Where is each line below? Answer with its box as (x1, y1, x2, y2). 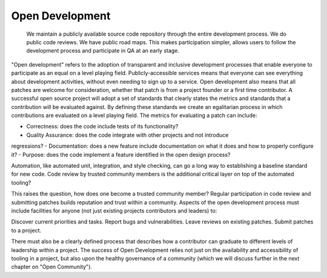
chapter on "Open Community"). (11, 263, 92, 271)
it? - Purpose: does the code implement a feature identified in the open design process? (11, 151, 231, 158)
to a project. (11, 227, 42, 234)
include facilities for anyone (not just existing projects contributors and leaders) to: (11, 207, 217, 214)
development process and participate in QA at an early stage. (26, 47, 180, 55)
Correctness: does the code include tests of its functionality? (26, 123, 179, 130)
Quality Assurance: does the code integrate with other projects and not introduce (26, 131, 229, 139)
